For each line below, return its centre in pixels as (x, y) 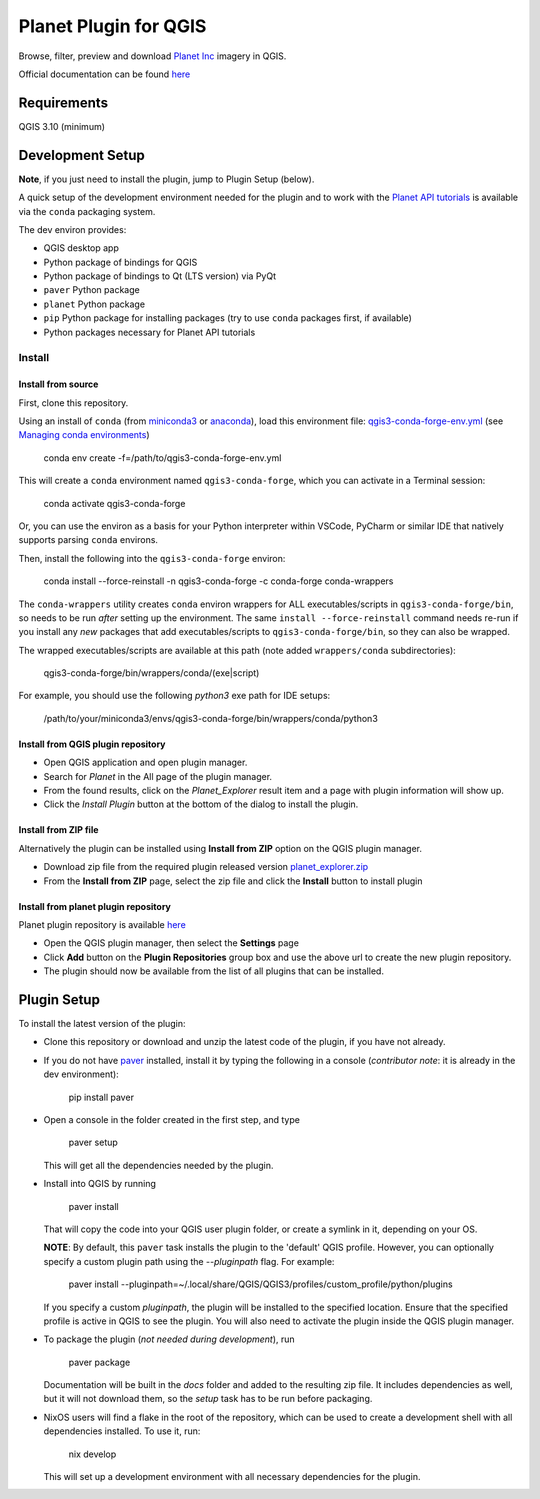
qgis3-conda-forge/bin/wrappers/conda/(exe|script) (151, 673)
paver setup (93, 1142)
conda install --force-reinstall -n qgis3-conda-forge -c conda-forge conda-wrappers (218, 581)
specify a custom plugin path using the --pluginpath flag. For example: (189, 1261)
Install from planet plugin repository (95, 906)
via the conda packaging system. (87, 211)
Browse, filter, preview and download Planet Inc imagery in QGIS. (152, 56)
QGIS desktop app (81, 248)
